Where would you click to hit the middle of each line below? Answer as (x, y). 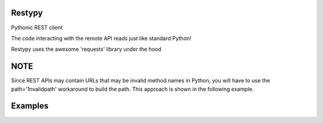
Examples (30, 106)
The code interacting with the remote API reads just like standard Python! (101, 38)
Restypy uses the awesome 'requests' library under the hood (86, 49)
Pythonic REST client (37, 27)
